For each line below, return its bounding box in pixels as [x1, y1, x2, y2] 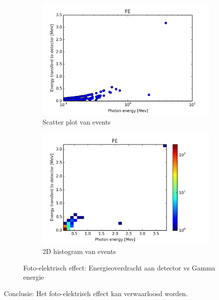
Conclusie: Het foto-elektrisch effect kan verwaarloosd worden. [4, 288, 188, 298]
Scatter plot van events [43, 116, 111, 126]
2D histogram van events [43, 246, 116, 256]
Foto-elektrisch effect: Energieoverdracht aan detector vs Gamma [23, 262, 216, 272]
